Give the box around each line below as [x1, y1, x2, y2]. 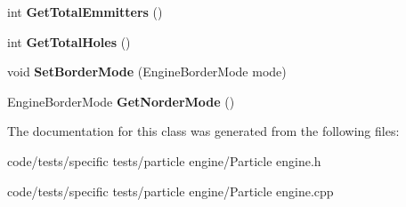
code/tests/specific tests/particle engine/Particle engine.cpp [7, 181, 334, 200]
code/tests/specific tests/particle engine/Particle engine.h [7, 151, 321, 170]
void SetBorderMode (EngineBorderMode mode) [7, 62, 287, 81]
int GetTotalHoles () [7, 32, 131, 51]
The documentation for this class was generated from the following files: [7, 122, 400, 140]
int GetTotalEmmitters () [7, 3, 163, 20]
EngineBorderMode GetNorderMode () [7, 92, 235, 110]
